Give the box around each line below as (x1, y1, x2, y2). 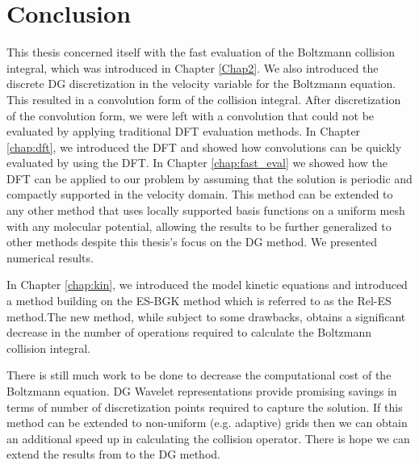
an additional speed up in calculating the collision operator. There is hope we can (6, 429, 410, 446)
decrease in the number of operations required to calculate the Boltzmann (6, 324, 372, 341)
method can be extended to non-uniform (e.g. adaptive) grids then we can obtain (6, 414, 408, 431)
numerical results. (6, 249, 94, 266)
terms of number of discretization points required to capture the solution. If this (6, 398, 403, 415)
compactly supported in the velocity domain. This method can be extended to (6, 186, 393, 203)
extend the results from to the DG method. (6, 446, 220, 463)
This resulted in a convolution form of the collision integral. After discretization (6, 90, 401, 107)
